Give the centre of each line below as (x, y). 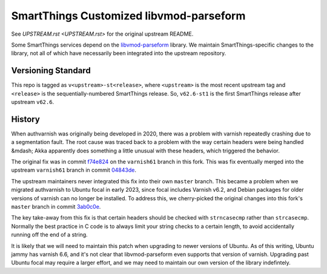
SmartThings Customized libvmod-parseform (128, 16)
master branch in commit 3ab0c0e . (56, 207)
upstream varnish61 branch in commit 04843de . (74, 170)
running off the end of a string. (49, 235)
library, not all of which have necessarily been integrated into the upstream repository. (119, 53)
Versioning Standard (51, 70)
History (26, 119)
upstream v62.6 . (33, 102)
